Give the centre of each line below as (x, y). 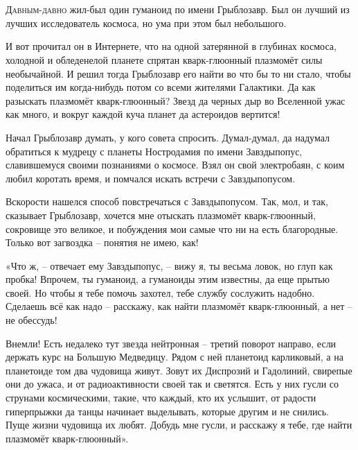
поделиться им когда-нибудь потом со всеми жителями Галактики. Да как (161, 87)
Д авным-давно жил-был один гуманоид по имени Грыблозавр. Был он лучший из (178, 9)
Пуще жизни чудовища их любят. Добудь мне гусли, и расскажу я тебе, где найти (179, 425)
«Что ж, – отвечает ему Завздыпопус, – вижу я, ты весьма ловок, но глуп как (169, 265)
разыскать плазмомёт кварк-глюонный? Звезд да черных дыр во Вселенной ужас (176, 100)
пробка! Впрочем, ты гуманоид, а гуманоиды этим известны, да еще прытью (168, 279)
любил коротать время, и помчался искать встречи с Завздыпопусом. (151, 178)
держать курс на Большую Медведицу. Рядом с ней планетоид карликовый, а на (174, 357)
